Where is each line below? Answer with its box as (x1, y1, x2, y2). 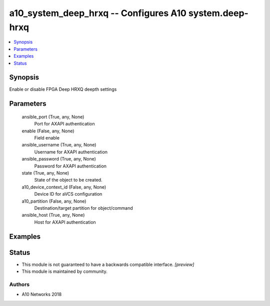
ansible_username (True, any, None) (21, 142, 96, 148)
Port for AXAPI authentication (34, 121, 95, 127)
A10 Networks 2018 (21, 291, 62, 297)
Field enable (34, 135, 60, 140)
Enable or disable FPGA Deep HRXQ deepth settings (9, 86, 117, 92)
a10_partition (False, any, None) (21, 198, 86, 204)
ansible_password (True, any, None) (21, 156, 96, 162)
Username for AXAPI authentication (34, 148, 107, 155)
